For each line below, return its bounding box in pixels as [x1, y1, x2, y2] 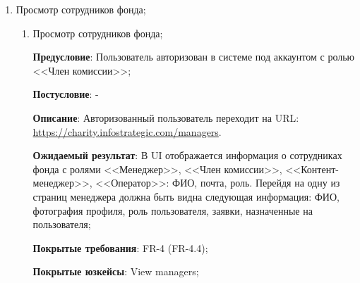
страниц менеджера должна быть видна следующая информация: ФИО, [32, 189, 340, 203]
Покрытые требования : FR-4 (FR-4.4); [32, 240, 208, 255]
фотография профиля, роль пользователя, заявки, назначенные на [32, 203, 313, 218]
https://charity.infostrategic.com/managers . [32, 124, 222, 139]
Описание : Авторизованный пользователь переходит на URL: [32, 110, 299, 125]
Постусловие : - [32, 87, 99, 101]
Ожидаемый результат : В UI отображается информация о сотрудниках [32, 148, 342, 163]
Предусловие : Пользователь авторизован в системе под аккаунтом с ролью [32, 49, 355, 64]
